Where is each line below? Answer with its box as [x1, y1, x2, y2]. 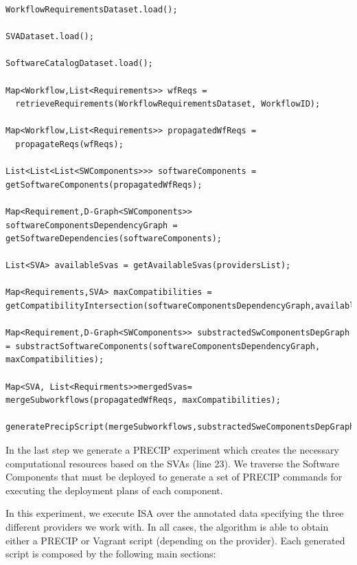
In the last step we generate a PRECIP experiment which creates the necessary [5, 443, 339, 456]
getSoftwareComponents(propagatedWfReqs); [5, 179, 203, 190]
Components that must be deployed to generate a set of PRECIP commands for [5, 469, 343, 484]
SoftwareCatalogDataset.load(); [5, 58, 153, 69]
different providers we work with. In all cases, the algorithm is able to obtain [5, 519, 329, 533]
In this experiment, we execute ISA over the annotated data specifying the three [5, 506, 344, 520]
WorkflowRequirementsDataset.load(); [5, 5, 178, 14]
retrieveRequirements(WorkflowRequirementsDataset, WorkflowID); [15, 99, 321, 109]
